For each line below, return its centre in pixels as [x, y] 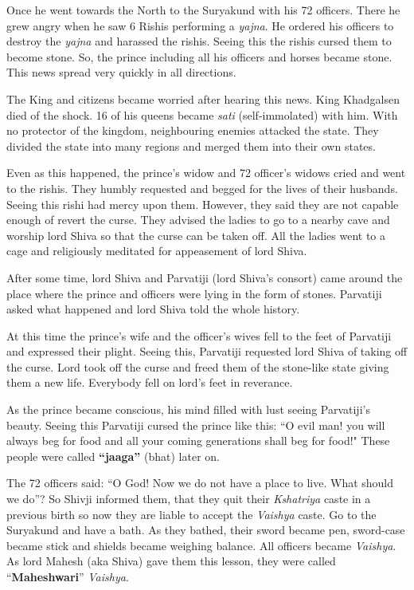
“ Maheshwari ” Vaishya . [68, 576]
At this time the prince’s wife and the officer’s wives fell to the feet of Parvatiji [199, 335]
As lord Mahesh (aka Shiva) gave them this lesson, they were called [171, 561]
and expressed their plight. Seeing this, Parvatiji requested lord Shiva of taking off [207, 351]
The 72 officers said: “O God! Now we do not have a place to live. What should [200, 483]
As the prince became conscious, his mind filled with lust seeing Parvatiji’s [188, 409]
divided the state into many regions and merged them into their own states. [191, 146]
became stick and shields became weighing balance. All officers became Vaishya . [201, 545]
